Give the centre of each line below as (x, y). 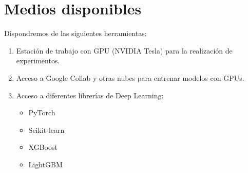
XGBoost (43, 147)
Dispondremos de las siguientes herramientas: (75, 33)
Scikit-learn (46, 129)
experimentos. (38, 60)
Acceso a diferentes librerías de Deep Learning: (90, 95)
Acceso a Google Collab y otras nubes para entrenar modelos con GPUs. (130, 77)
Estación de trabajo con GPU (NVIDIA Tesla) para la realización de (124, 50)
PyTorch (42, 113)
